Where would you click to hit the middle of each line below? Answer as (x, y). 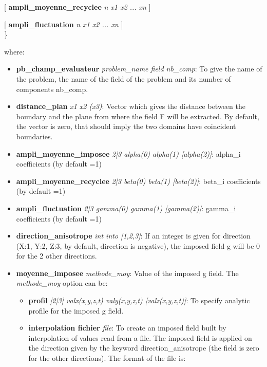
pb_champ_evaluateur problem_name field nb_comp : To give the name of (139, 69)
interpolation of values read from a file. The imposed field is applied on (140, 337)
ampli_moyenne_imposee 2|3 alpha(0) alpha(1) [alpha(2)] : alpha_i (128, 153)
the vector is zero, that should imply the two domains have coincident (126, 126)
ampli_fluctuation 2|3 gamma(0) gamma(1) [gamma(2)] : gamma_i (126, 208)
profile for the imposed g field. (76, 310)
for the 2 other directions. (56, 256)
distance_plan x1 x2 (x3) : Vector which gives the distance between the (131, 106)
